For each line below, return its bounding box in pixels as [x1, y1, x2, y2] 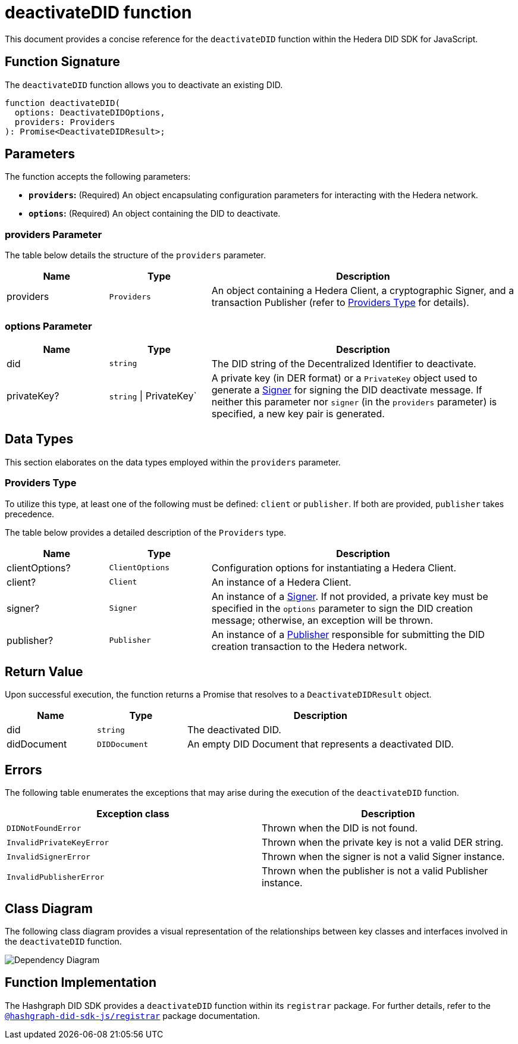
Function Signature [5, 54, 120, 70]
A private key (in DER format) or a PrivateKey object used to [211, 371, 478, 384]
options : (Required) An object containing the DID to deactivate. [29, 208, 281, 219]
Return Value [5, 664, 83, 679]
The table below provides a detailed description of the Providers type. [5, 527, 287, 537]
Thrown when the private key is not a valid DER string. [262, 836, 504, 849]
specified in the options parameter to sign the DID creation [211, 602, 473, 614]
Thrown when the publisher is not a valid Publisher [262, 865, 488, 877]
